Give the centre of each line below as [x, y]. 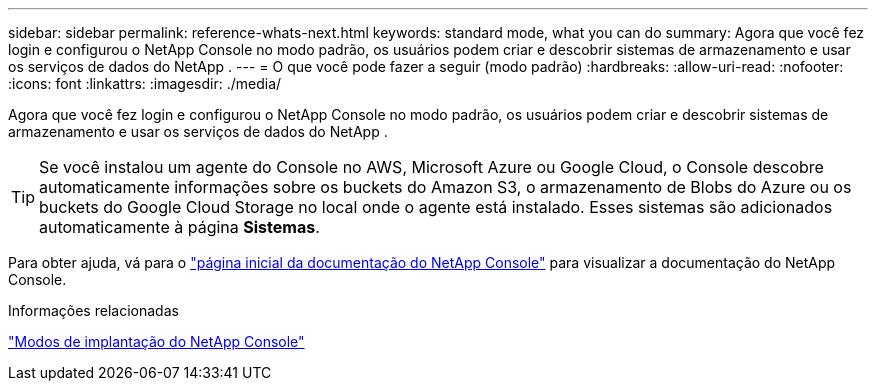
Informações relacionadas [93, 310]
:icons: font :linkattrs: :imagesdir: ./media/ [145, 83]
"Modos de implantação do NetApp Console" [156, 341]
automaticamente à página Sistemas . [179, 227]
